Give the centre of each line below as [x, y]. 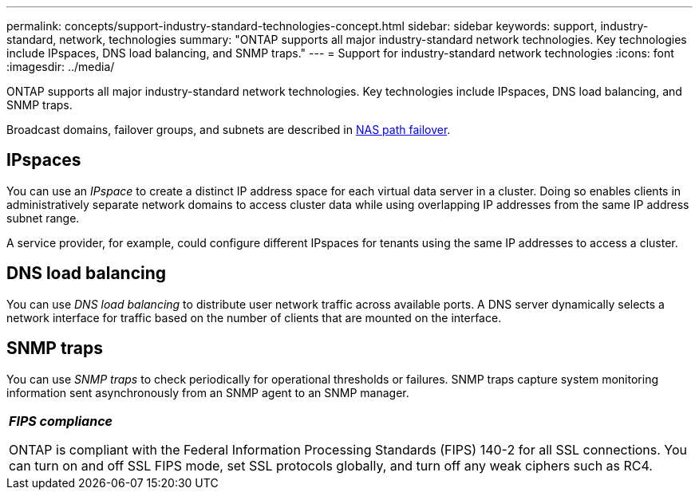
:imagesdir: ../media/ [61, 67]
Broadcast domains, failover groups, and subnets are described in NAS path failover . [229, 130]
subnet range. [43, 218]
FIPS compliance [61, 421]
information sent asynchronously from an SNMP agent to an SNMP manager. [208, 392]
